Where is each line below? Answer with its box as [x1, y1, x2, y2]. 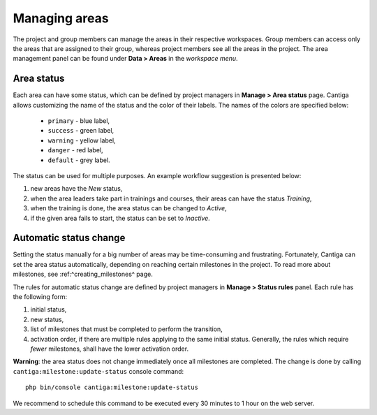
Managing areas [13, 10, 109, 26]
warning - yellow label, [47, 136, 116, 145]
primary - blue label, [47, 117, 110, 125]
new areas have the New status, [30, 184, 123, 193]
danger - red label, [47, 146, 104, 154]
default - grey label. [47, 156, 111, 164]
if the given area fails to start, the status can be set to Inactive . [30, 214, 211, 222]
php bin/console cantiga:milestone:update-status [25, 384, 199, 391]
